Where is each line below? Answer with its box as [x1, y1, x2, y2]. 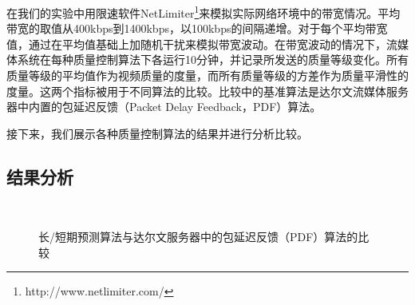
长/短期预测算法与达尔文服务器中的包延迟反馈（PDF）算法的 [38, 228, 358, 245]
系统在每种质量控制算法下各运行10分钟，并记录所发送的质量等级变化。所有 [17, 51, 409, 68]
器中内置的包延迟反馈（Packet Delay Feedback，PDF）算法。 [6, 98, 322, 115]
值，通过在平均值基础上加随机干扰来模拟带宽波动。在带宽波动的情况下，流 [6, 35, 397, 52]
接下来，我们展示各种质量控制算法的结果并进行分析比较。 [6, 125, 308, 141]
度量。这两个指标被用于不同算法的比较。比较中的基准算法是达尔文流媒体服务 [6, 82, 409, 99]
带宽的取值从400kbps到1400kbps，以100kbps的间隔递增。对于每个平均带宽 [6, 20, 388, 37]
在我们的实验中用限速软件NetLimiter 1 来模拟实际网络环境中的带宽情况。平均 [6, 2, 401, 21]
